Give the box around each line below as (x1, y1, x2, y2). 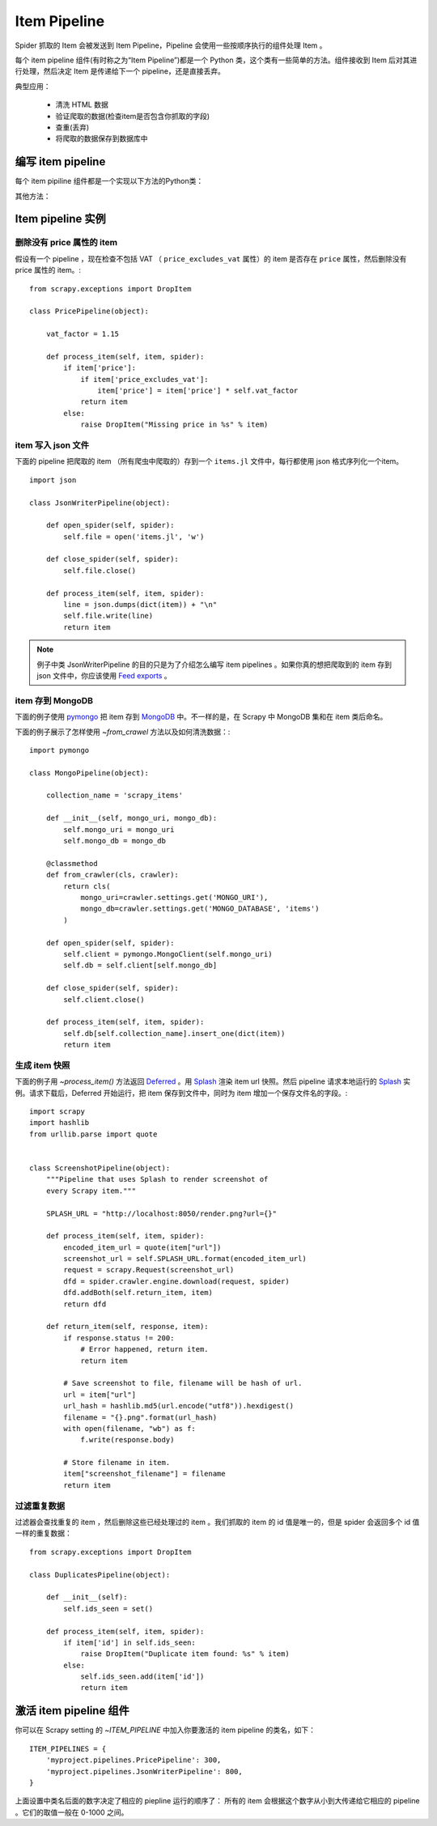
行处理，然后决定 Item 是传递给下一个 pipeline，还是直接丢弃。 (15, 66, 226, 76)
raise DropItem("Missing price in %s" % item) (80, 420, 269, 429)
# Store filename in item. (63, 1458, 171, 1467)
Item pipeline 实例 (15, 212, 106, 226)
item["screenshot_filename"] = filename (63, 1469, 226, 1479)
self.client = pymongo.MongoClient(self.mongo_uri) (63, 949, 273, 958)
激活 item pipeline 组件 (15, 1704, 129, 1718)
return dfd (63, 1299, 107, 1309)
